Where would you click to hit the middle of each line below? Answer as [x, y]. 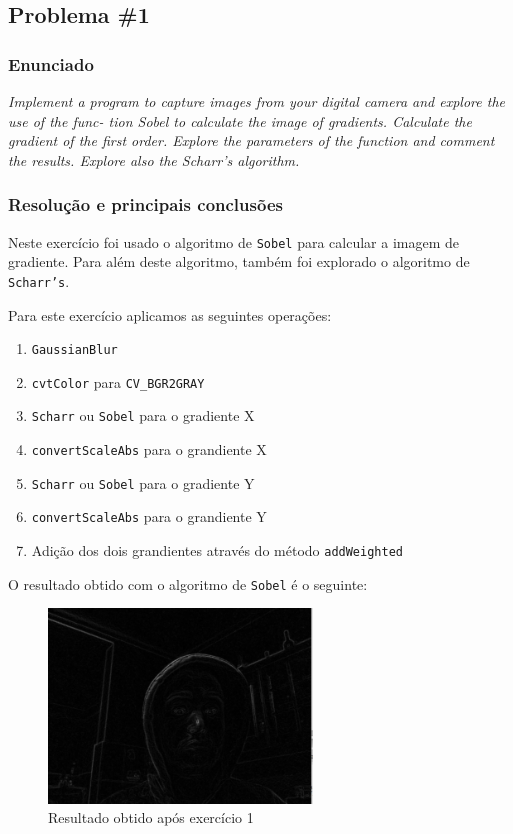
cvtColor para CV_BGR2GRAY [118, 381]
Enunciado [51, 63]
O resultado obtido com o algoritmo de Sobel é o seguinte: [188, 583]
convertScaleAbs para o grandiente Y [149, 516]
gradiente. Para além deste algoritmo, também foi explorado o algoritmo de [239, 261]
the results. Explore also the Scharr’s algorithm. [154, 159]
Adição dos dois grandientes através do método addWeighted [217, 550]
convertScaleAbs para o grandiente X [149, 449]
